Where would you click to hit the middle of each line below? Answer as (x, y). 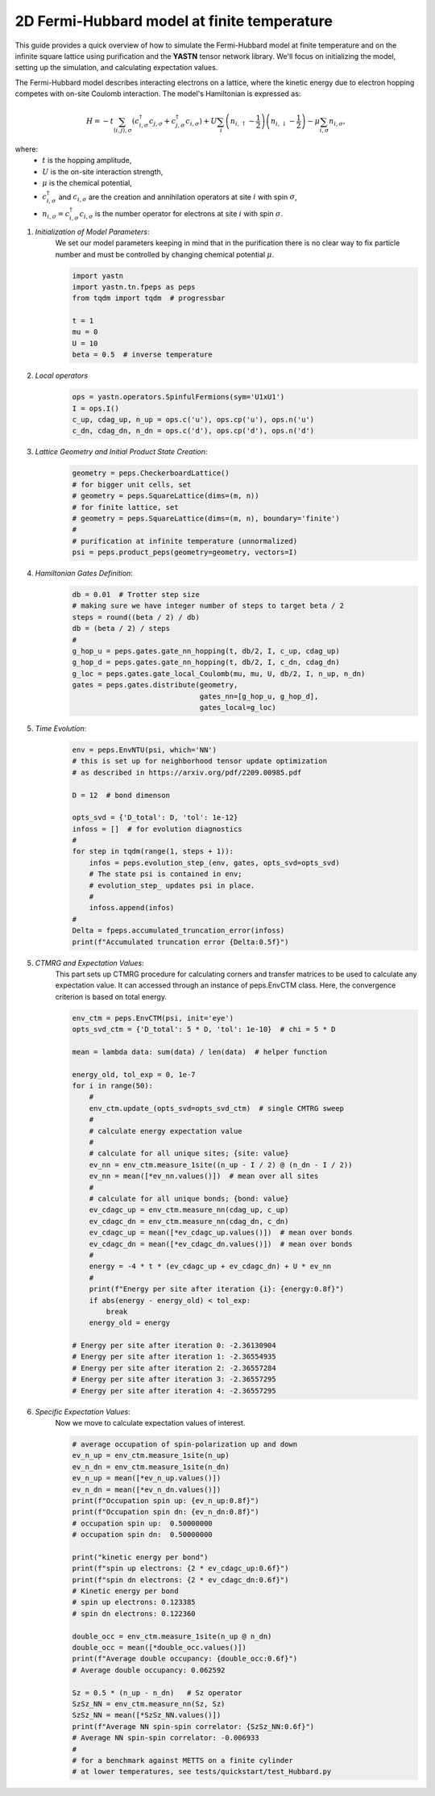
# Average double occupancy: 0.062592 (149, 1670)
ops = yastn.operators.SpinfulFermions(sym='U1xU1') (178, 397)
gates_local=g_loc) (238, 707)
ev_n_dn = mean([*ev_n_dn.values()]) (147, 1489)
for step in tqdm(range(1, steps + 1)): (153, 852)
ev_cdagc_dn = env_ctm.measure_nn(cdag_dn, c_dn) (189, 1221)
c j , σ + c (163, 123)
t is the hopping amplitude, (87, 161)
